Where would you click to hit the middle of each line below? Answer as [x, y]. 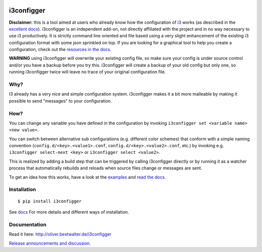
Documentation [28, 224]
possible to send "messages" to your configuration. [60, 101]
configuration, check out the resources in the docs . [60, 50]
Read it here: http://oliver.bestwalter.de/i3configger [60, 234]
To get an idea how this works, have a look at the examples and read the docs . [87, 177]
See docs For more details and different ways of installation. [69, 212]
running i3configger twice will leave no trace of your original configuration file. [87, 72]
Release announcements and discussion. [50, 243]
